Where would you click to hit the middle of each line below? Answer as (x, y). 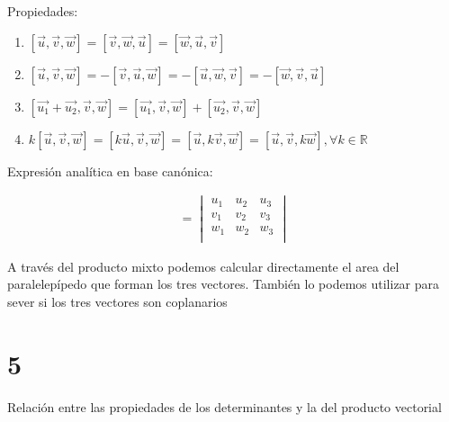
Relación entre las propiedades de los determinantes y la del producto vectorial (224, 406)
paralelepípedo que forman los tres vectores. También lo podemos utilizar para (224, 284)
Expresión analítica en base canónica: (110, 171)
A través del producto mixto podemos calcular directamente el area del (203, 266)
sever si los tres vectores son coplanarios (117, 302)
